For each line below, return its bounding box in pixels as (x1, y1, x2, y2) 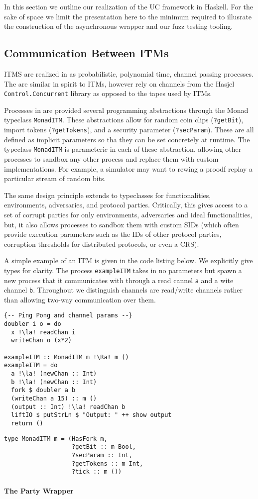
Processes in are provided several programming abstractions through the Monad (4, 104, 249, 115)
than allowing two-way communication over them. (4, 294, 156, 304)
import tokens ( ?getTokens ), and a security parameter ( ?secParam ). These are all (4, 124, 254, 135)
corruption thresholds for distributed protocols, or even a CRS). (4, 238, 199, 249)
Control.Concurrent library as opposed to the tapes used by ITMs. (4, 88, 212, 99)
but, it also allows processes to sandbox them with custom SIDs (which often (4, 219, 239, 229)
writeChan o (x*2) (11, 337, 72, 344)
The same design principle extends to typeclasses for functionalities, (4, 190, 211, 200)
